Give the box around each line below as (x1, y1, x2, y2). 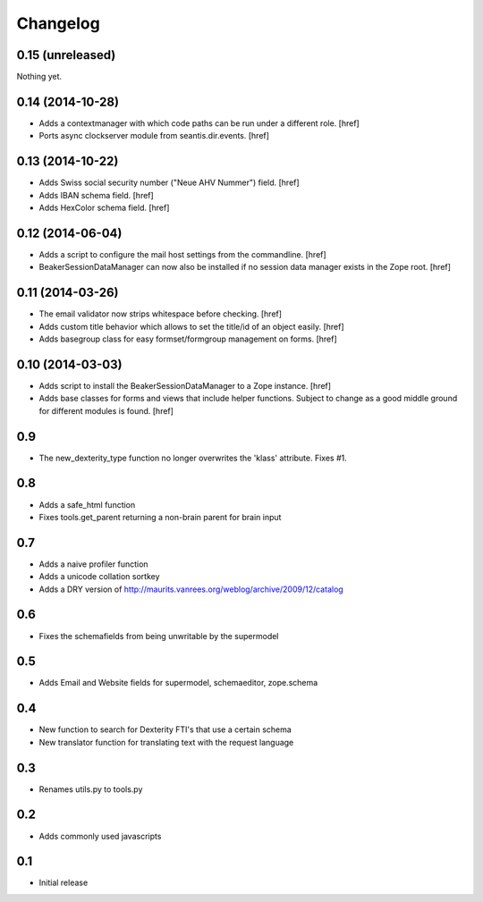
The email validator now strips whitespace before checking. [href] (38, 308, 282, 319)
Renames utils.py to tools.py (38, 783, 143, 795)
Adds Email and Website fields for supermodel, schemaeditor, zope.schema (38, 678, 318, 688)
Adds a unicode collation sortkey (38, 571, 160, 582)
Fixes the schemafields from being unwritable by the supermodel (38, 630, 279, 641)
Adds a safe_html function (38, 499, 136, 510)
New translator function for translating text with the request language (38, 737, 294, 747)
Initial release (38, 877, 89, 889)
